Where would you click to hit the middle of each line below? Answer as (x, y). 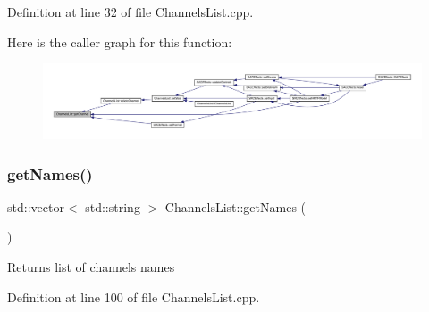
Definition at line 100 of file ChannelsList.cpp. (134, 296)
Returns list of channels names (91, 267)
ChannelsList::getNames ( (236, 206)
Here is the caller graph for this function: (120, 41)
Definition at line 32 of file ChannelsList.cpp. (130, 12)
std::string (113, 206)
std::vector (36, 206)
